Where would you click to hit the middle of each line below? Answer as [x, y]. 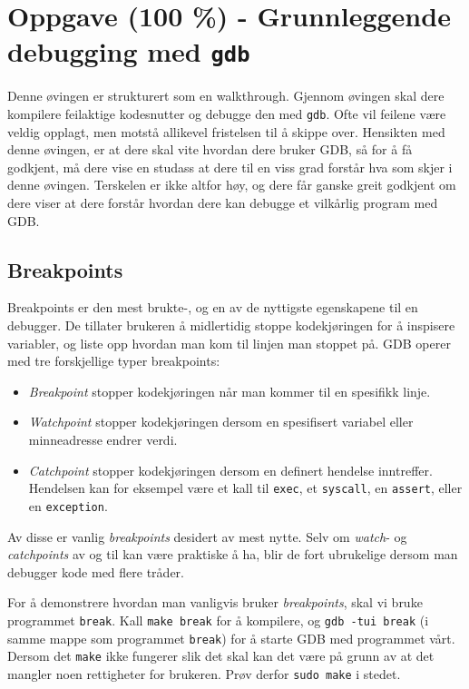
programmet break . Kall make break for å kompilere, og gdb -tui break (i [218, 620]
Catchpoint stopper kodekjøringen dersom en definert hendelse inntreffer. [230, 470]
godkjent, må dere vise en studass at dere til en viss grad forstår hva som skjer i [230, 167]
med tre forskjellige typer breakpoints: [114, 361]
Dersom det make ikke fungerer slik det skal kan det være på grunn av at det [221, 656]
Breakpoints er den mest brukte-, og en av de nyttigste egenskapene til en [213, 307]
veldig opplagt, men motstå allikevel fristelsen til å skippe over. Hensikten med [226, 131]
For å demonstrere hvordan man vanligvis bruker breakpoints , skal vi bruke [215, 602]
